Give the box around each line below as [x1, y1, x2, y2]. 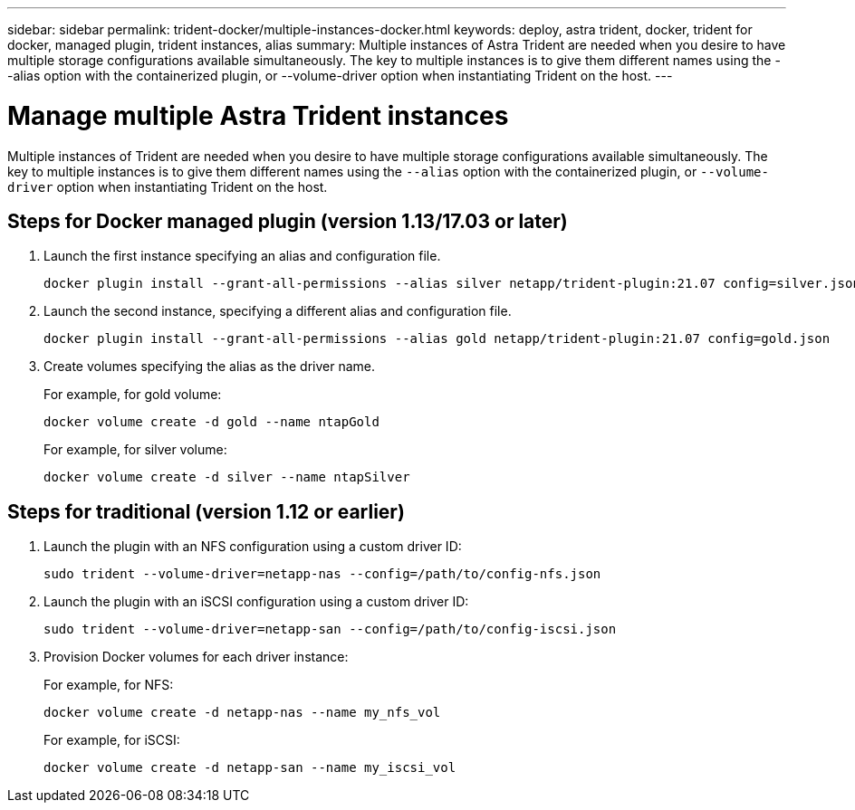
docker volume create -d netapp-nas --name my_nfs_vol [43, 705, 441, 720]
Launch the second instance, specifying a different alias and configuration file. [43, 303, 512, 319]
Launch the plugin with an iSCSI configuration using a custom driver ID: [43, 594, 469, 610]
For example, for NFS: [43, 677, 174, 693]
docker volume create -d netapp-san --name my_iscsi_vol [43, 760, 456, 776]
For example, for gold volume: [43, 386, 222, 403]
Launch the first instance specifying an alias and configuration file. [43, 248, 441, 264]
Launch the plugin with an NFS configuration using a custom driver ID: [43, 538, 462, 555]
